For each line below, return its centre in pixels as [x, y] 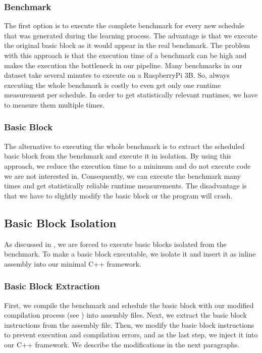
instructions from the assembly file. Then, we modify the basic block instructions [129, 324]
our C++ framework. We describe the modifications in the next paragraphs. [122, 344]
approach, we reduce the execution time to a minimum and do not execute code [127, 165]
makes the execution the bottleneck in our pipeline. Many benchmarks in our [123, 65]
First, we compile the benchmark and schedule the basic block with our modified [129, 305]
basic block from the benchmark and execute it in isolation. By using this [118, 156]
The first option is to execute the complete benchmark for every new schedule [124, 26]
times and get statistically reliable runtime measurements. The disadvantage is [125, 186]
